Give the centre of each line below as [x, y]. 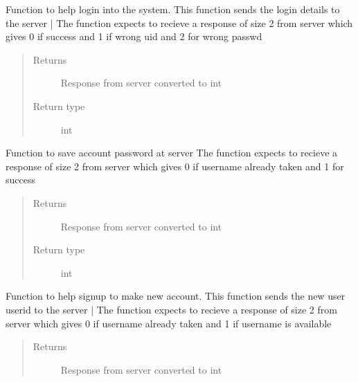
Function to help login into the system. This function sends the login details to [173, 9]
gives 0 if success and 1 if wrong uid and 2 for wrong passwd [134, 36]
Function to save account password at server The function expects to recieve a [172, 153]
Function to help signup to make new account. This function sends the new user [176, 296]
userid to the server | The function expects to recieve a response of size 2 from [171, 309]
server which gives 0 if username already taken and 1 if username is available [169, 323]
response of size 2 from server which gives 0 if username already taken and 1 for [175, 166]
